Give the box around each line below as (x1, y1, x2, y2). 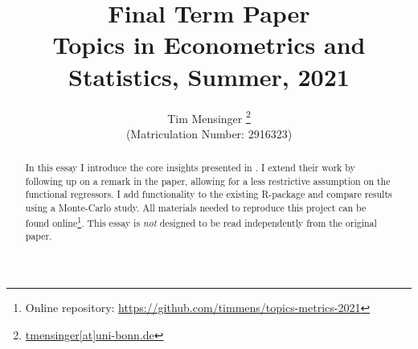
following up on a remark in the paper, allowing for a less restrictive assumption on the (25, 174, 391, 187)
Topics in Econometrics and (52, 28, 366, 61)
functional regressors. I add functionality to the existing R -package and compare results (25, 187, 392, 201)
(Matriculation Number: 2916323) (125, 125, 293, 142)
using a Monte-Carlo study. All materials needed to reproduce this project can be (25, 201, 367, 215)
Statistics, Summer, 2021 (68, 60, 350, 92)
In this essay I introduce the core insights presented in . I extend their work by (25, 161, 355, 174)
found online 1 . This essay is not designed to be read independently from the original (25, 213, 377, 229)
